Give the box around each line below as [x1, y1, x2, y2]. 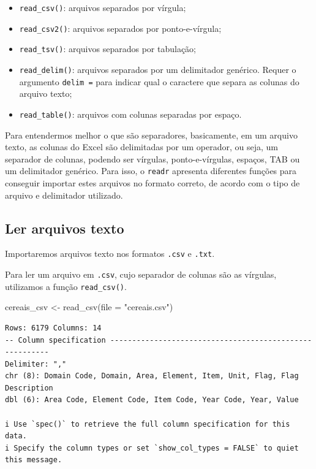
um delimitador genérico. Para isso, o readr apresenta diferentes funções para [5, 164, 297, 177]
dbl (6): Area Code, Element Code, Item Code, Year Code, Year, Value [5, 395, 299, 405]
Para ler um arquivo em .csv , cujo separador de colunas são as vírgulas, [5, 268, 277, 281]
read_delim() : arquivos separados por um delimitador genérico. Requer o [19, 63, 296, 75]
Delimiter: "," [5, 359, 67, 368]
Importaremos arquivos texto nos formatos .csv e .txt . [5, 247, 215, 260]
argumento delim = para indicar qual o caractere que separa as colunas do [19, 75, 299, 88]
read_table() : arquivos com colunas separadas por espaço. [19, 107, 242, 120]
